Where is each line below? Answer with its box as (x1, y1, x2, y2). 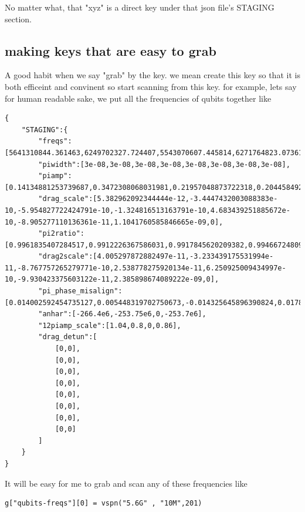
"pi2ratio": (38, 229, 85, 238)
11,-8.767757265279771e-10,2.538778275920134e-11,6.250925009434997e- (5, 263, 286, 272)
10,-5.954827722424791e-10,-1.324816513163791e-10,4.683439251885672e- (5, 206, 290, 215)
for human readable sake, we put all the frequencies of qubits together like (5, 92, 272, 104)
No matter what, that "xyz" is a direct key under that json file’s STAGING (5, 1, 274, 13)
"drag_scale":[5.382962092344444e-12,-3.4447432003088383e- (38, 195, 278, 203)
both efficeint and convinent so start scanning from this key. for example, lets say (5, 80, 297, 92)
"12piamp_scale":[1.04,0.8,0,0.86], (38, 321, 181, 330)
